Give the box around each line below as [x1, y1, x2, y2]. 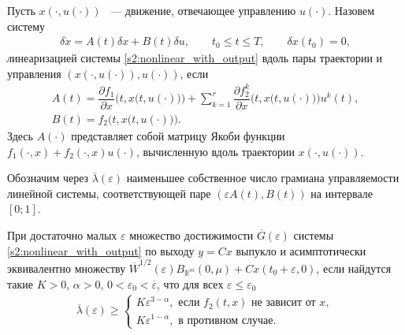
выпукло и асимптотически [236, 242, 366, 259]
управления [7, 65, 61, 81]
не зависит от [251, 297, 316, 309]
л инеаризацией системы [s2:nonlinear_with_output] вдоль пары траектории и [7, 50, 383, 66]
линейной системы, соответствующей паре [7, 184, 211, 201]
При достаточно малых [7, 227, 117, 243]
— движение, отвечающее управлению [110, 2, 296, 18]
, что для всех [157, 275, 224, 292]
